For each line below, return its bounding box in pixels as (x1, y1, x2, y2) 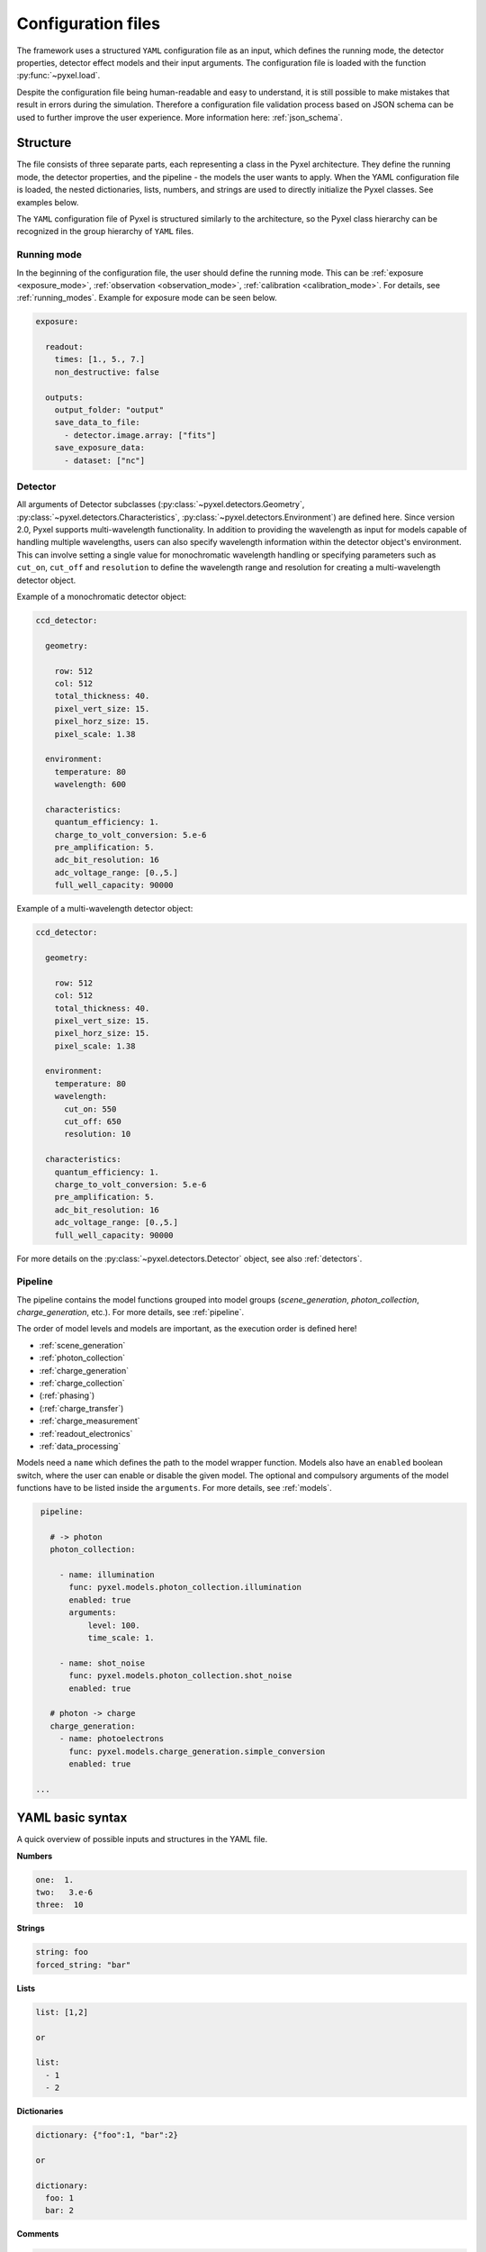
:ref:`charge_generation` (39, 1365, 130, 1376)
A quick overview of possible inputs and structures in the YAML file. (16, 1834, 268, 1845)
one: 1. (35, 1875, 75, 1884)
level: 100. (87, 1620, 141, 1630)
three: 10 (35, 1900, 84, 1910)
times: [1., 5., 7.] (54, 354, 146, 365)
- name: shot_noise (58, 1657, 146, 1668)
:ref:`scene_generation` (39, 1339, 126, 1350)
